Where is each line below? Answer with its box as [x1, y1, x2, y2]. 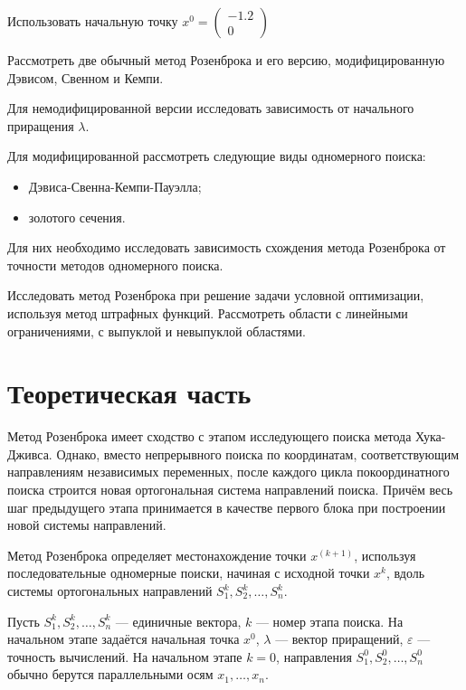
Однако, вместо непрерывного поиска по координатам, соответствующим [56, 444, 460, 463]
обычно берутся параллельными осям [7, 665, 214, 684]
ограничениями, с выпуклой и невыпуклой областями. [7, 321, 306, 340]
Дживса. [7, 444, 52, 463]
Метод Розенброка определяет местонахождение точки [7, 545, 307, 564]
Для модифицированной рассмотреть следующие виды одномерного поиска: [7, 147, 426, 165]
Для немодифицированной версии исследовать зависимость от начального [7, 99, 414, 118]
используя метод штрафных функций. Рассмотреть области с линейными [7, 303, 408, 322]
